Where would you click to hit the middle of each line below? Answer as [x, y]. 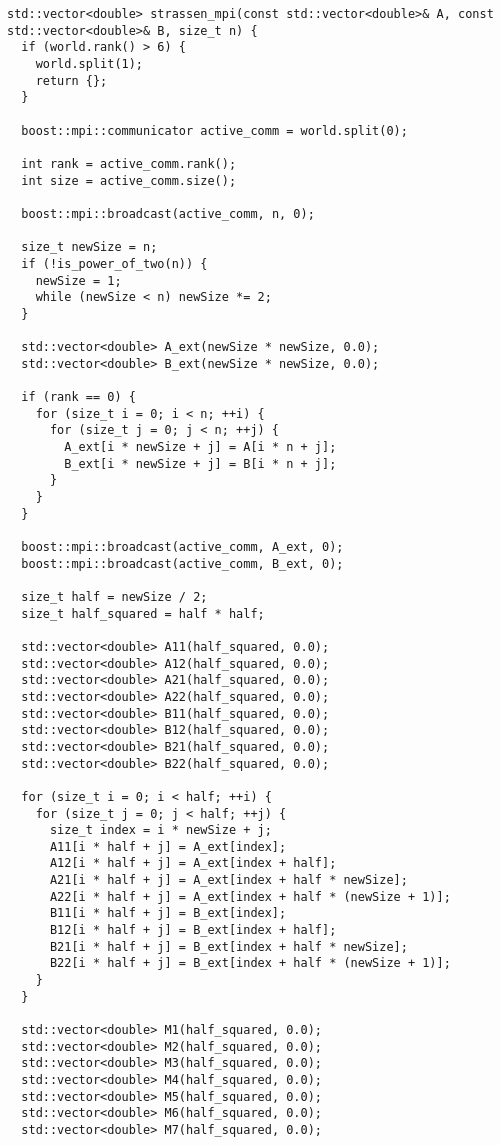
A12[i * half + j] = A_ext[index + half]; [193, 863]
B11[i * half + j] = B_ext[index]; [168, 913]
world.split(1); [89, 63]
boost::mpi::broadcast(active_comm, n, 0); [168, 213]
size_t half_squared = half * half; [143, 613]
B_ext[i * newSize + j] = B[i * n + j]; [200, 463]
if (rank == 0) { [78, 397]
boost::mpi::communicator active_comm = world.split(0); [214, 130]
